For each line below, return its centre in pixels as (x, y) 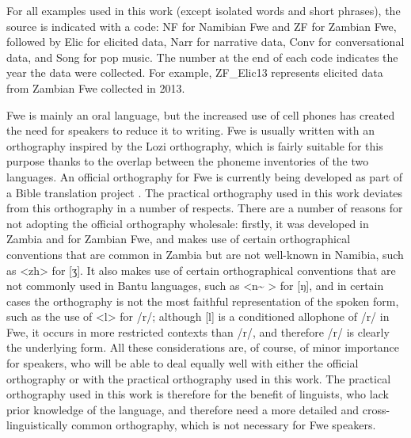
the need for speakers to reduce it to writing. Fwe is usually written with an (191, 130)
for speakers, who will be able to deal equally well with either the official (183, 363)
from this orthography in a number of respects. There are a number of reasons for (205, 208)
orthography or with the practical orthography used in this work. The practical (199, 378)
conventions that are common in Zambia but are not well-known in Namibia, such (205, 254)
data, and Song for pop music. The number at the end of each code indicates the (202, 57)
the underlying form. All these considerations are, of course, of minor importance (203, 347)
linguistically (37, 425)
